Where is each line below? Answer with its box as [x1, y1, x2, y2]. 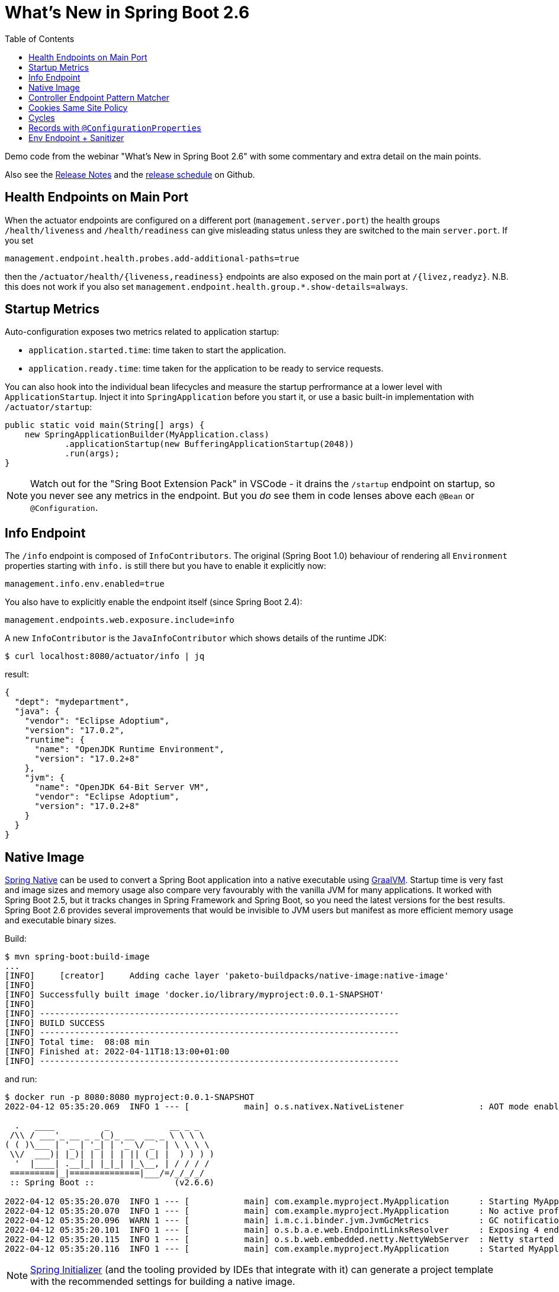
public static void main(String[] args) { [5, 420, 205, 430]
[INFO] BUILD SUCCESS [5, 1018, 105, 1028]
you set [5, 235, 34, 245]
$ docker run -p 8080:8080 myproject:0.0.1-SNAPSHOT [5, 1092, 255, 1102]
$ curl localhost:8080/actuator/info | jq [5, 651, 205, 661]
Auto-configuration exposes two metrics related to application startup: [5, 327, 279, 337]
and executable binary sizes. [5, 915, 117, 926]
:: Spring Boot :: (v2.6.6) [9, 1178, 215, 1188]
